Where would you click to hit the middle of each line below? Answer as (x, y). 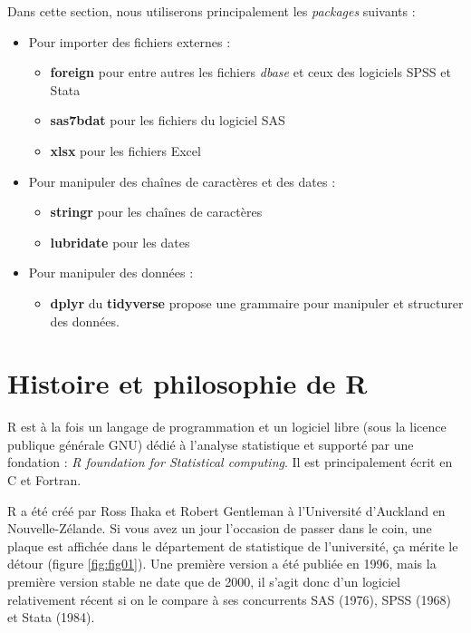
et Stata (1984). (51, 617)
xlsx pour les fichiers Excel (125, 150)
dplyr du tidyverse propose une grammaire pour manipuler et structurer (257, 302)
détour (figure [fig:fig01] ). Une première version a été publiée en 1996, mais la (222, 564)
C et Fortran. (44, 480)
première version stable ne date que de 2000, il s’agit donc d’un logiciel (204, 581)
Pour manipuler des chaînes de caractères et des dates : (182, 181)
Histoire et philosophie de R (187, 383)
